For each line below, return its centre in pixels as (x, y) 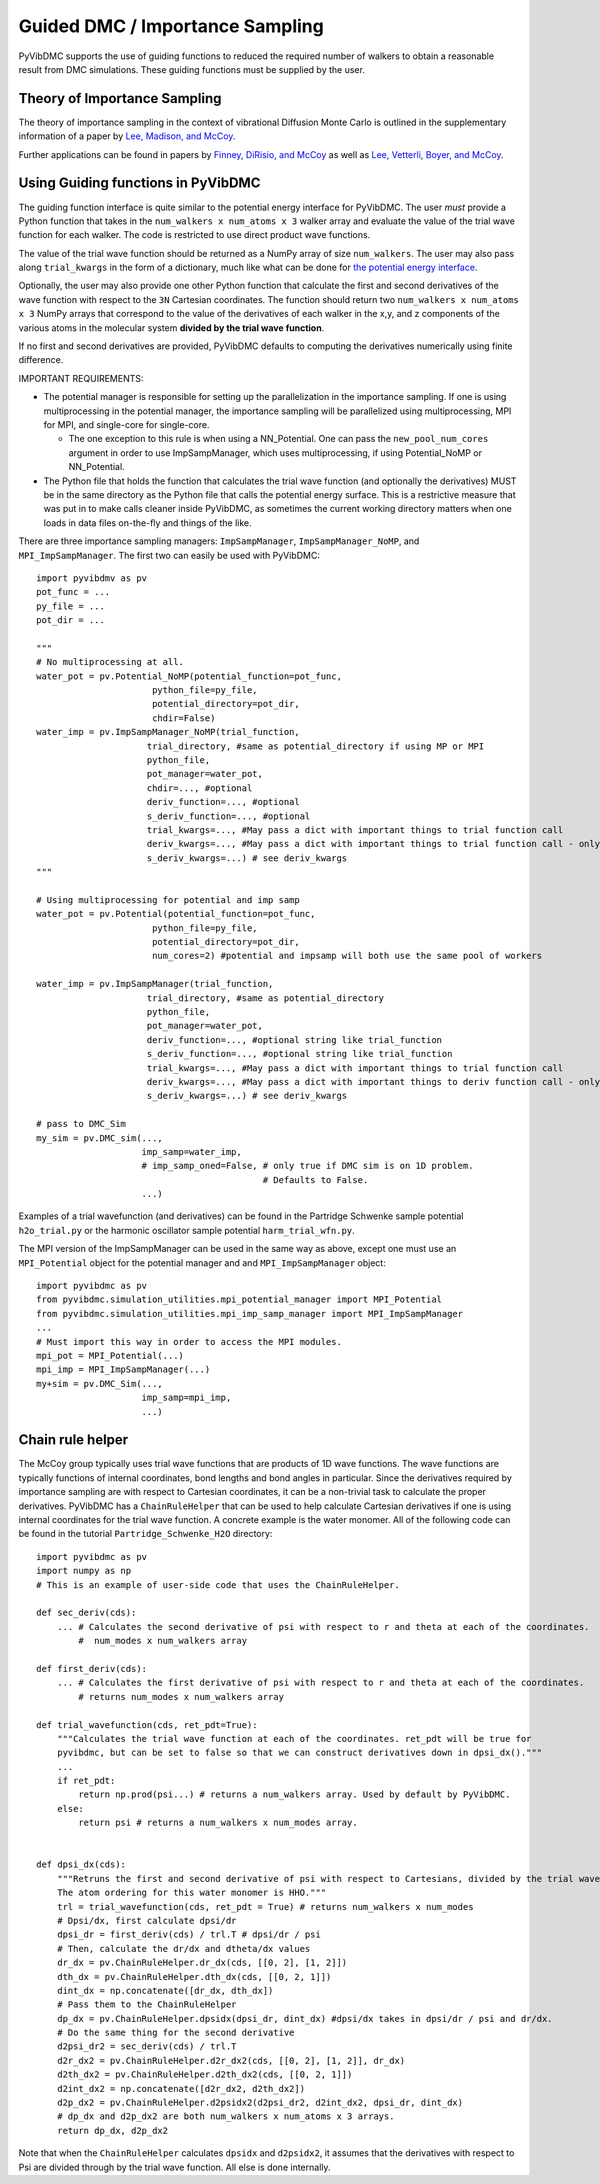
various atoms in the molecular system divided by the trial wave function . (171, 327)
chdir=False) (183, 718)
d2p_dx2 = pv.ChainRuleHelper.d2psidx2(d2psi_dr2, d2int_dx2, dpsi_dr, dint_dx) (260, 2103)
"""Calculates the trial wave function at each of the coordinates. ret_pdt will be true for (294, 1738)
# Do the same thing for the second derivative (175, 2033)
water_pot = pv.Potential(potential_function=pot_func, (176, 914)
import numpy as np (84, 1571)
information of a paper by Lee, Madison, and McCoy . (127, 136)
